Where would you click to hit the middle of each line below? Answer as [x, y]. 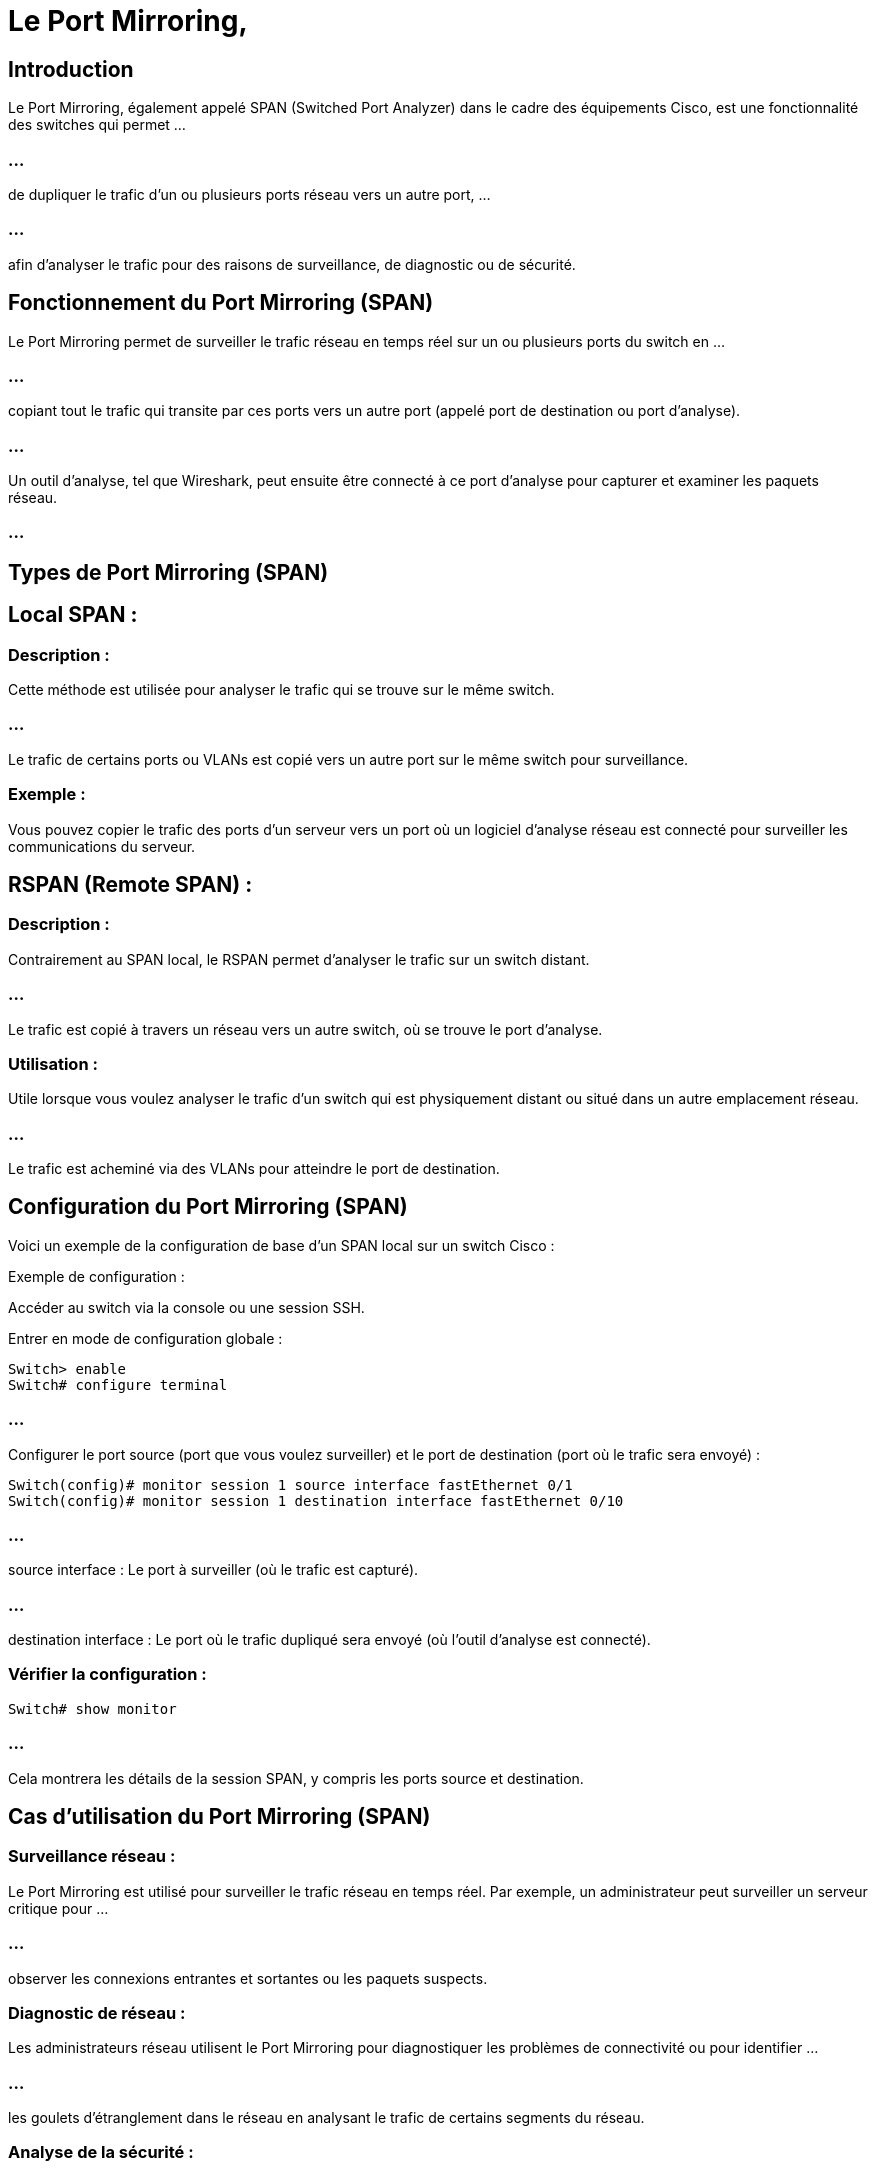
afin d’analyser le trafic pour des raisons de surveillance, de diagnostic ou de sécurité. [292, 264]
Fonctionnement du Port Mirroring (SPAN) [221, 303]
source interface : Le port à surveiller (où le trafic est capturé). [213, 1570]
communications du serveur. [102, 846]
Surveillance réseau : [92, 1856]
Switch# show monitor [92, 1708]
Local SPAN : [73, 615]
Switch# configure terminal [118, 1384]
